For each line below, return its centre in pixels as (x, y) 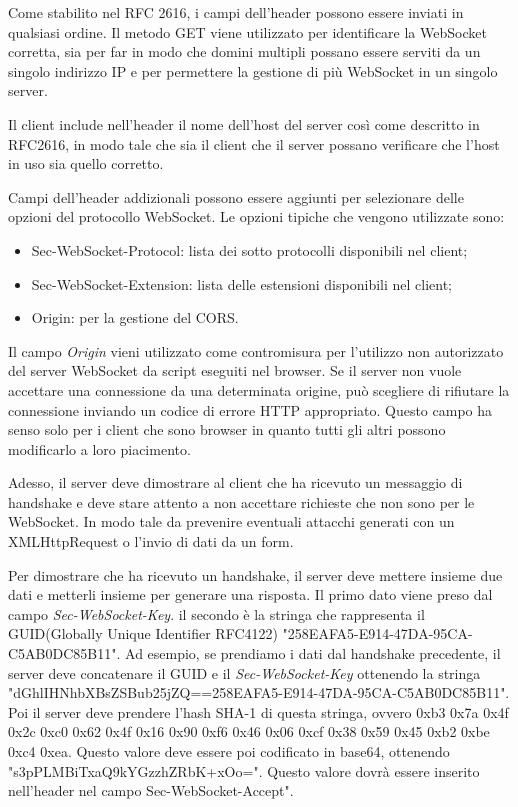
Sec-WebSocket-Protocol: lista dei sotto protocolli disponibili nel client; (249, 249)
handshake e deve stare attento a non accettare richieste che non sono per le (241, 501)
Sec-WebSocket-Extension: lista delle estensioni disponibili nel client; (242, 283)
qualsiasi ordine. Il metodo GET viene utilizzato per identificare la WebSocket (247, 31)
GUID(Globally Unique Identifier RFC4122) (143, 633)
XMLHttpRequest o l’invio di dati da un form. (151, 541)
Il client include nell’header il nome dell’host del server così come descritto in (244, 123)
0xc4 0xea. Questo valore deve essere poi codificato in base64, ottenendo (229, 751)
